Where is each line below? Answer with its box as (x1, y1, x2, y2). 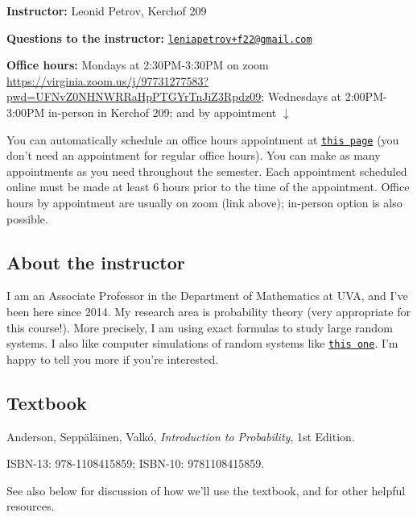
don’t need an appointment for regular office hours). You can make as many (6, 147, 381, 164)
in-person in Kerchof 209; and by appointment (47, 104, 277, 121)
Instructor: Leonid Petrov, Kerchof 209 (6, 2, 207, 19)
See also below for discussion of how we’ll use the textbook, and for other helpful (6, 482, 406, 498)
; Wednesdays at (261, 88, 342, 105)
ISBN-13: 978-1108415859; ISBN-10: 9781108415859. (6, 455, 265, 472)
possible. (6, 210, 48, 227)
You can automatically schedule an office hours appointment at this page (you (6, 131, 399, 148)
